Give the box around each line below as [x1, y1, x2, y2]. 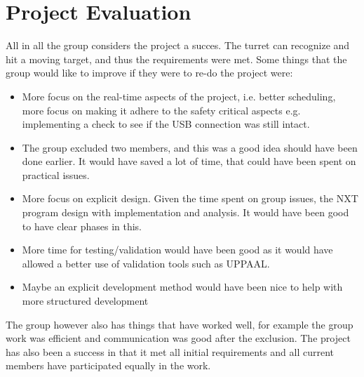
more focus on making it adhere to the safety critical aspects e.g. [22, 102, 301, 117]
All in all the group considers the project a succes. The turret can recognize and [6, 38, 350, 53]
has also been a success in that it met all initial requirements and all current [6, 344, 335, 359]
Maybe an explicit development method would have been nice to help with [22, 279, 343, 294]
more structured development [22, 293, 149, 308]
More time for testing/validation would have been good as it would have [22, 242, 333, 257]
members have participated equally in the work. [6, 358, 211, 373]
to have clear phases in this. [22, 218, 142, 233]
